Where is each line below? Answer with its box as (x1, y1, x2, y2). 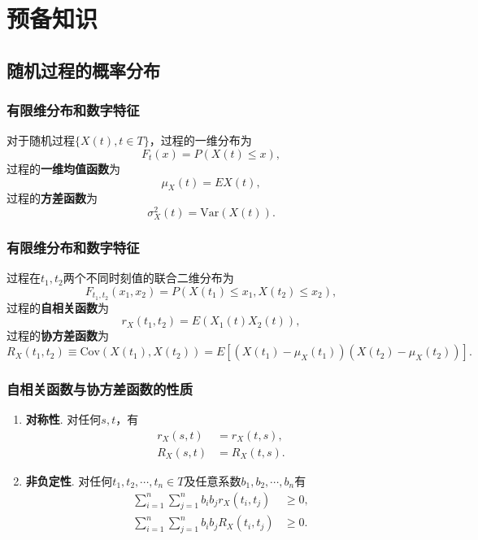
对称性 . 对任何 (25, 411, 102, 428)
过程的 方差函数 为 (7, 189, 98, 207)
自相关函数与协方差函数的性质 (7, 378, 193, 398)
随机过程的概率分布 (7, 57, 160, 82)
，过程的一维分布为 (149, 132, 252, 149)
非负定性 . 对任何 (25, 472, 113, 489)
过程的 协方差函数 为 (7, 327, 109, 344)
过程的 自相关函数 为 (7, 298, 109, 316)
